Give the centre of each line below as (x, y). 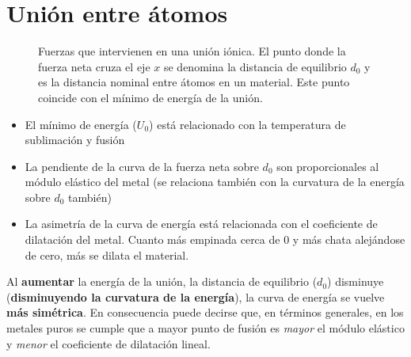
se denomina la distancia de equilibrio (255, 66)
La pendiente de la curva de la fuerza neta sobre (142, 166)
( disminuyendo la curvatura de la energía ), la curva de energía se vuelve (196, 296)
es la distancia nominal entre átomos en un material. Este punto (194, 82)
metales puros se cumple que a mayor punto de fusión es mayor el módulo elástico (205, 328)
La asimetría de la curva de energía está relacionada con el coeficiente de (201, 224)
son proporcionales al (328, 166)
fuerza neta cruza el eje (94, 66)
